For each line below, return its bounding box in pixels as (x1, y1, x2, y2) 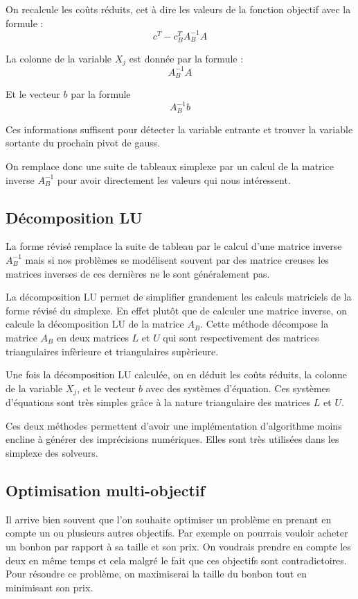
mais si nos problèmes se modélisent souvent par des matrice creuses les (25, 252, 329, 267)
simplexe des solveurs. (6, 445, 98, 459)
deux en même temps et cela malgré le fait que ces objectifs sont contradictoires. (6, 552, 347, 567)
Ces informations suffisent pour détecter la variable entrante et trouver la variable (6, 121, 353, 136)
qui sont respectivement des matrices (163, 330, 319, 344)
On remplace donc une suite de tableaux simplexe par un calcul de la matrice (6, 158, 334, 173)
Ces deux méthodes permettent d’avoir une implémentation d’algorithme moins (6, 418, 342, 432)
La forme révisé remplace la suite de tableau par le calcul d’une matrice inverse (6, 239, 342, 253)
